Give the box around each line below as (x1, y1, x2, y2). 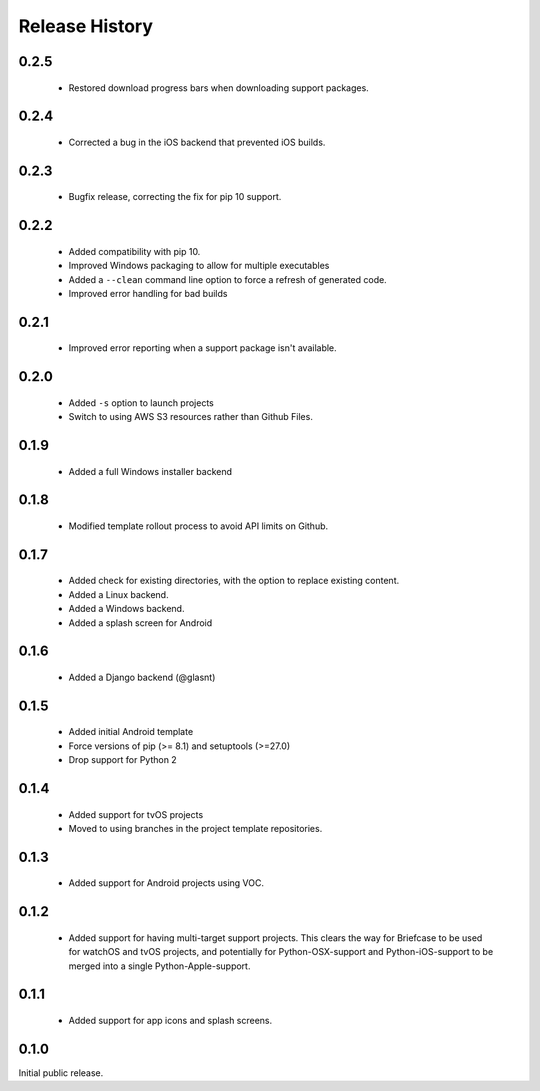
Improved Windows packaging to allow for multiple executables (68, 260, 330, 272)
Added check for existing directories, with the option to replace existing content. (68, 575, 400, 587)
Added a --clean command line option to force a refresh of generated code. (68, 273, 387, 285)
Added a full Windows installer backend (68, 465, 233, 477)
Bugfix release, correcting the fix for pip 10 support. (68, 191, 282, 203)
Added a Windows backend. (68, 603, 185, 615)
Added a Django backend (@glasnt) (68, 671, 216, 683)
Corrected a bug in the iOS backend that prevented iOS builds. (68, 136, 326, 148)
